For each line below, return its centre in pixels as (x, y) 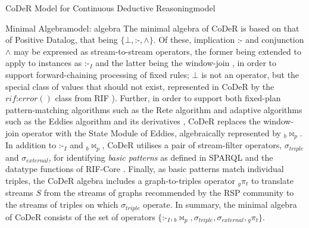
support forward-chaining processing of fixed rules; (97, 74)
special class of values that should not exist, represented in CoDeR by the (140, 86)
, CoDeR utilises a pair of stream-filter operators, (192, 145)
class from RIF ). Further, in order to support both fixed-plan (168, 98)
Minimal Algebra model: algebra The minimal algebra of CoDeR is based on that (152, 28)
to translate (272, 181)
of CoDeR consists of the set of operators (80, 216)
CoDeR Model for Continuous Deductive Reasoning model (110, 8)
